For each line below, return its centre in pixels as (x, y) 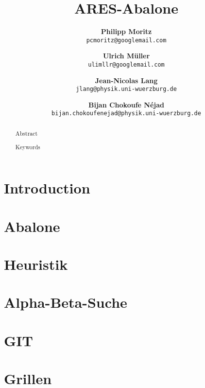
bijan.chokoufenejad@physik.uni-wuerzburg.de (126, 114)
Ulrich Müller (126, 56)
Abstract (26, 133)
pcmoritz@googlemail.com (126, 40)
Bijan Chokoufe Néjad (126, 104)
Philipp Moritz (126, 31)
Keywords (28, 147)
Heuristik (36, 264)
